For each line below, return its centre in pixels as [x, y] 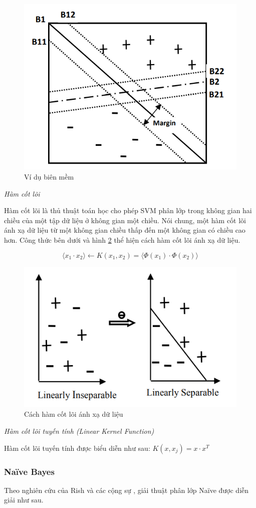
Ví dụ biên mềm [49, 176]
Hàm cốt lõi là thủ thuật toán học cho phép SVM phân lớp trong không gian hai [128, 210]
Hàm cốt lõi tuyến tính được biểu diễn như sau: [77, 448]
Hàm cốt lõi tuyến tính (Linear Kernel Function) [79, 431]
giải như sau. [24, 500]
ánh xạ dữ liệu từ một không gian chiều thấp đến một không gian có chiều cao [125, 230]
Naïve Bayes [29, 471]
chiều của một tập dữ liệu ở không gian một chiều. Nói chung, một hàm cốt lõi [125, 220]
